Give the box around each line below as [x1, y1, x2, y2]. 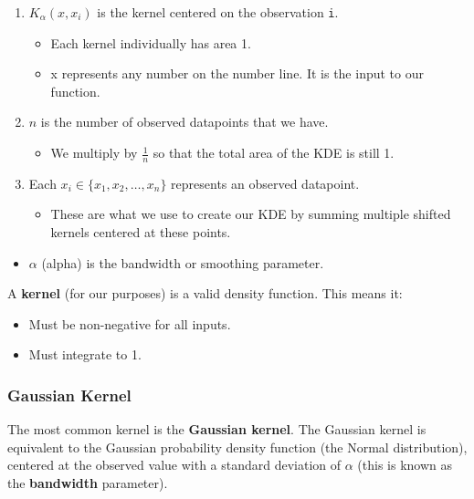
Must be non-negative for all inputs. [28, 314, 231, 333]
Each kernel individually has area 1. [50, 33, 251, 52]
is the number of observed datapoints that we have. [40, 112, 329, 131]
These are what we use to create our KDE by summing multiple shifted [50, 204, 451, 224]
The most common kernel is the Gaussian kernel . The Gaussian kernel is [7, 420, 427, 439]
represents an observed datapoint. [171, 173, 360, 192]
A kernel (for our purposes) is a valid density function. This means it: [7, 284, 403, 303]
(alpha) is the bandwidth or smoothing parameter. [41, 253, 324, 272]
